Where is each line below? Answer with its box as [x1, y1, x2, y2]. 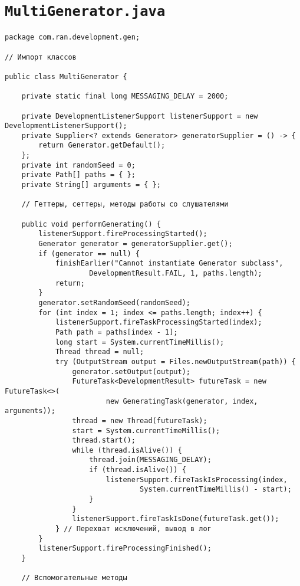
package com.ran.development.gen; [5, 33, 140, 42]
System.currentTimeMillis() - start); [140, 485, 292, 494]
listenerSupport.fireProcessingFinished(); [38, 544, 212, 553]
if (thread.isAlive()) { [89, 466, 186, 474]
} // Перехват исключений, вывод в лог [55, 525, 212, 533]
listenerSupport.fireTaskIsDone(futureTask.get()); [72, 515, 279, 523]
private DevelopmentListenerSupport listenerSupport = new [21, 112, 258, 120]
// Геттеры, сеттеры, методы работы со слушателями [21, 200, 229, 209]
